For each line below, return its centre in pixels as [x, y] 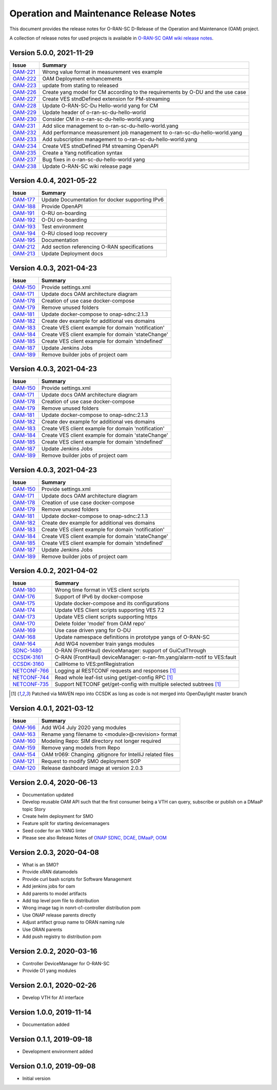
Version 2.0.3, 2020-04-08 [54, 853]
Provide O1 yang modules [49, 971]
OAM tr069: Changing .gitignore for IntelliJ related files [107, 755]
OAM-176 [24, 597]
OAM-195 [24, 240]
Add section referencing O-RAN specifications [97, 247]
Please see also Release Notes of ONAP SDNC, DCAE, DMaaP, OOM [94, 838]
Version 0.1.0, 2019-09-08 [53, 1066]
